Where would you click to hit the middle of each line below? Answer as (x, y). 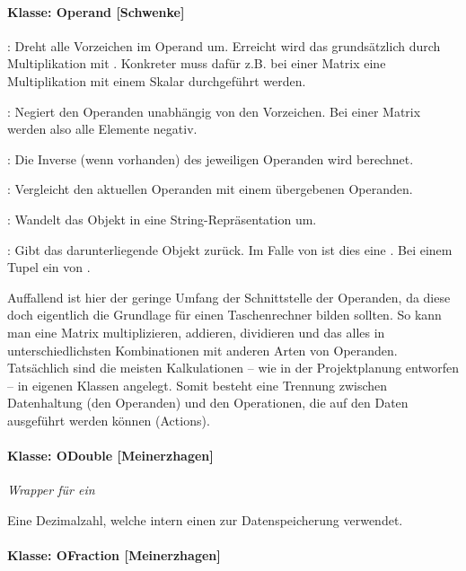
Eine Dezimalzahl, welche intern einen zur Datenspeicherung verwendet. (205, 519)
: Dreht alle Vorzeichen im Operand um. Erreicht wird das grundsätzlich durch (224, 45)
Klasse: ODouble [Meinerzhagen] (110, 456)
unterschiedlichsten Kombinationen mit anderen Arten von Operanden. (202, 350)
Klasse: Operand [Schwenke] (96, 11)
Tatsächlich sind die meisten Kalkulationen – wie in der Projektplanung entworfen (233, 368)
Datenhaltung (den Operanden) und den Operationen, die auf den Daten (208, 403)
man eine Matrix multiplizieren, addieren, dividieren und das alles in (196, 332)
